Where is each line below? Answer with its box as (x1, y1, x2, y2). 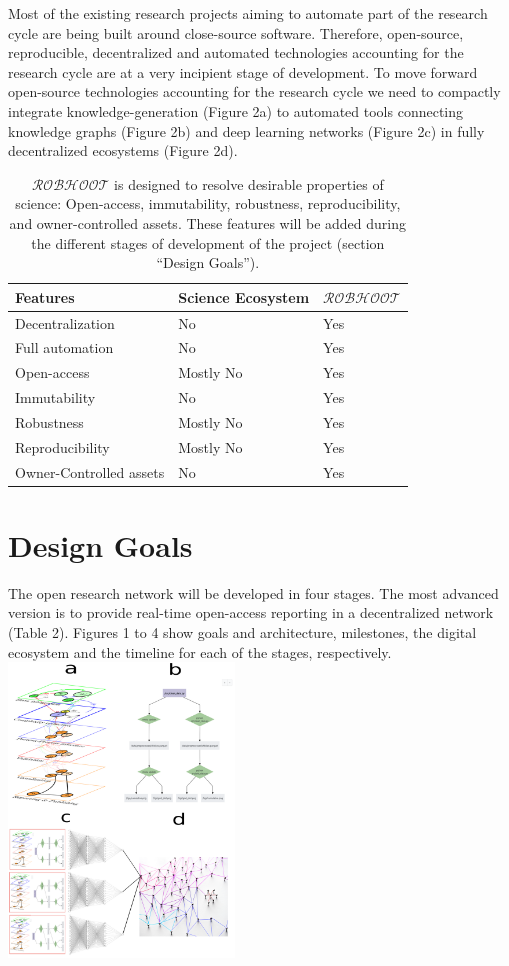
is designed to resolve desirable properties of (114, 173, 384, 194)
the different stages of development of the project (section (31, 232, 385, 253)
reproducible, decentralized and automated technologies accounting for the (8, 42, 464, 63)
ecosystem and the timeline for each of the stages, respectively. (8, 641, 392, 662)
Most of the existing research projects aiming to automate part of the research (8, 3, 488, 23)
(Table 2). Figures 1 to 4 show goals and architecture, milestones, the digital (8, 622, 477, 643)
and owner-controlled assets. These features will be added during (9, 212, 407, 233)
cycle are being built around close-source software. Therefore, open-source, (8, 22, 464, 43)
